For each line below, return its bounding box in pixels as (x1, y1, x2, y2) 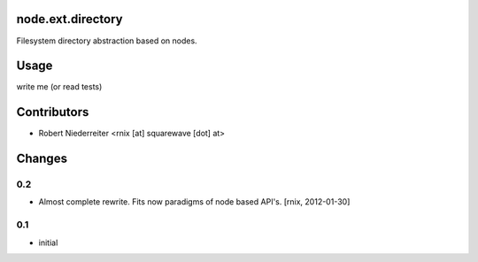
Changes (16, 151, 68, 166)
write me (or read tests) (16, 81, 103, 92)
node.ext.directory (16, 12, 123, 27)
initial (38, 237, 58, 248)
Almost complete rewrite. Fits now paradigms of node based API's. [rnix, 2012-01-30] (38, 196, 351, 207)
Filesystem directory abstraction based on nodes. (16, 35, 198, 46)
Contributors (16, 104, 89, 119)
